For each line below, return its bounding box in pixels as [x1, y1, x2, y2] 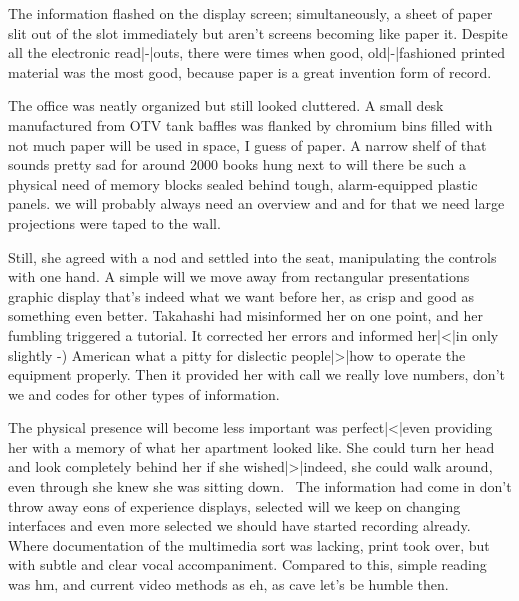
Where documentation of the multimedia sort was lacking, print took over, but [8, 534, 490, 555]
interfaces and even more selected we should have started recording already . [8, 515, 471, 536]
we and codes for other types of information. [8, 383, 280, 404]
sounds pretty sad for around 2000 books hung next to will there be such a [8, 154, 466, 175]
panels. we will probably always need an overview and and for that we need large [8, 193, 505, 214]
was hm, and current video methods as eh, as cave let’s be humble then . [8, 574, 449, 595]
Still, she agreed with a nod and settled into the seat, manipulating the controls [8, 246, 497, 267]
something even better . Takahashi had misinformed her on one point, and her [8, 305, 483, 326]
